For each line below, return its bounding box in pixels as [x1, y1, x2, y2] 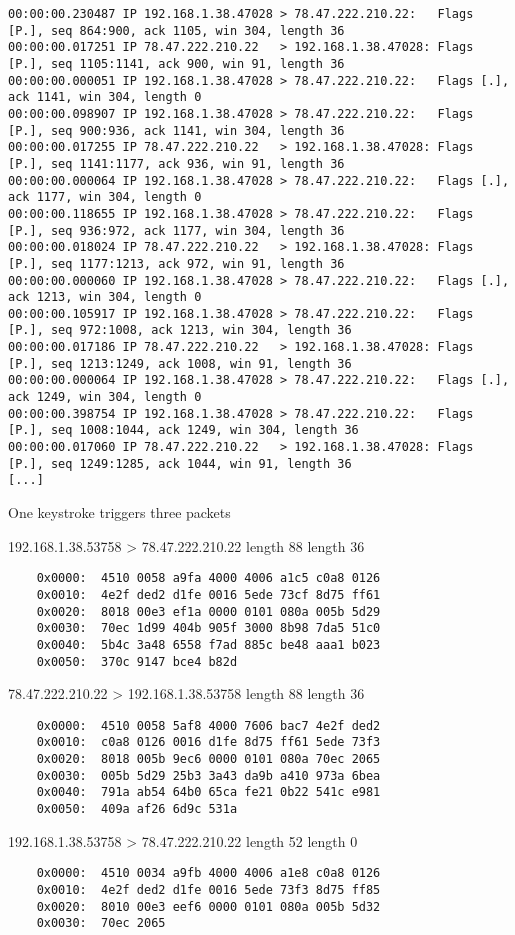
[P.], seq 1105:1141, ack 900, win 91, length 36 [8, 56, 345, 71]
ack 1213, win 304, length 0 [8, 290, 202, 305]
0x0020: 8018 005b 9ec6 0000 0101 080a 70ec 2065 [36, 752, 381, 767]
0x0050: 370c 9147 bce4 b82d [36, 654, 238, 669]
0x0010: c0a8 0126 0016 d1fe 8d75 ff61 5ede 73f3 [36, 735, 381, 750]
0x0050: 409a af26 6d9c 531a [36, 802, 238, 817]
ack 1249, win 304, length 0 [8, 390, 202, 405]
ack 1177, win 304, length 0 [8, 190, 202, 205]
